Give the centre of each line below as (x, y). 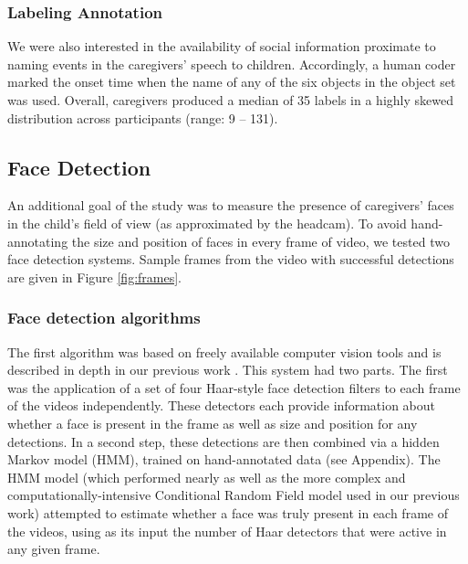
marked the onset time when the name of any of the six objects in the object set (232, 82)
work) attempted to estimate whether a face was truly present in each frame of (228, 512)
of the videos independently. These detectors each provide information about (221, 405)
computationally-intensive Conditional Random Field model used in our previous (234, 495)
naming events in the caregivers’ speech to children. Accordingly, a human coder (232, 64)
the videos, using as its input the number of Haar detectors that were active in (227, 531)
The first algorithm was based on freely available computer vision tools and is (224, 351)
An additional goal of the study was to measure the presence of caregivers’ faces (231, 205)
